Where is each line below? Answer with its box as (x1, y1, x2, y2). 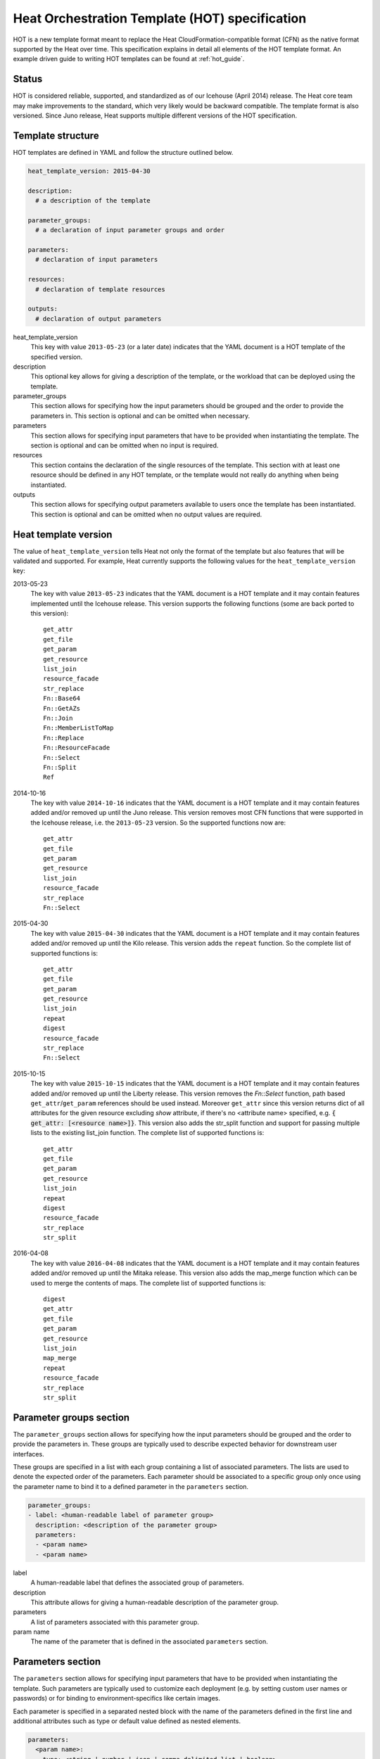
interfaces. (13, 1449, 45, 1458)
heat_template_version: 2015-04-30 (27, 167, 151, 175)
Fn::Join (43, 714, 73, 722)
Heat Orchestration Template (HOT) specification (13, 11, 307, 26)
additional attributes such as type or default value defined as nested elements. (13, 1717, 241, 1725)
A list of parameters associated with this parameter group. (30, 1618, 200, 1626)
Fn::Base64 (43, 694, 81, 703)
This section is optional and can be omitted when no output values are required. (30, 510, 262, 519)
